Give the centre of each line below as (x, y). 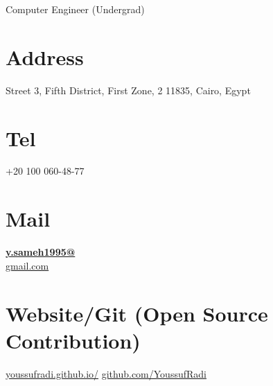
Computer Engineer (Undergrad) (75, 9)
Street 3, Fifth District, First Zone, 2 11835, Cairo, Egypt (128, 90)
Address (45, 56)
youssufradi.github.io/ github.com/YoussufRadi (106, 373)
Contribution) (73, 340)
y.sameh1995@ (41, 252)
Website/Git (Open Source (137, 313)
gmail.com (27, 265)
